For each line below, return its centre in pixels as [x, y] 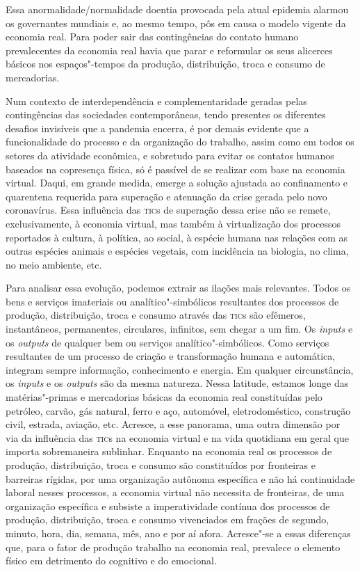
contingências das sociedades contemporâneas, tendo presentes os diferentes [166, 114]
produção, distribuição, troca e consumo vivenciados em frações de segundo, [167, 519]
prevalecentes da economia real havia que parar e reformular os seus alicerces [169, 50]
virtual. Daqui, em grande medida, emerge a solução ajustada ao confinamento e [177, 183]
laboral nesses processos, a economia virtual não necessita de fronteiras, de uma [175, 492]
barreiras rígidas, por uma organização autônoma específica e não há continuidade [180, 478]
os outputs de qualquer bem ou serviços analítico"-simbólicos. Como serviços [167, 342]
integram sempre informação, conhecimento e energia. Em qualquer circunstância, [180, 369]
